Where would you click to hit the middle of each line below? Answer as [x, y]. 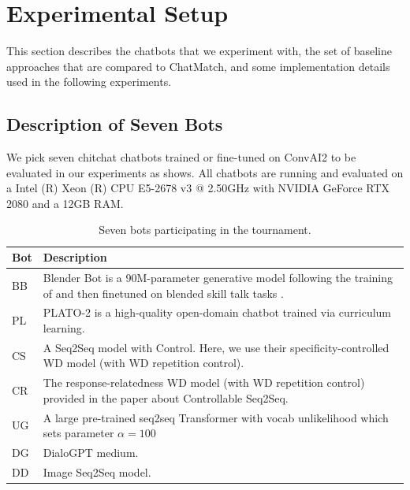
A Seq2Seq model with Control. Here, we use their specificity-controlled [216, 347]
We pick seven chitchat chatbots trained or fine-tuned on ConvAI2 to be [181, 157]
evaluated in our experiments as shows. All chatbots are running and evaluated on [205, 172]
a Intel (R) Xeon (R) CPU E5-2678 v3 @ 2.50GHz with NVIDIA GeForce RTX [198, 188]
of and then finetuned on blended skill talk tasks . [163, 293]
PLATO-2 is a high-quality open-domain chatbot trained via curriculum [217, 312]
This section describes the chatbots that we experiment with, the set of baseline [199, 51]
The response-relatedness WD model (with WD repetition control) [204, 382]
